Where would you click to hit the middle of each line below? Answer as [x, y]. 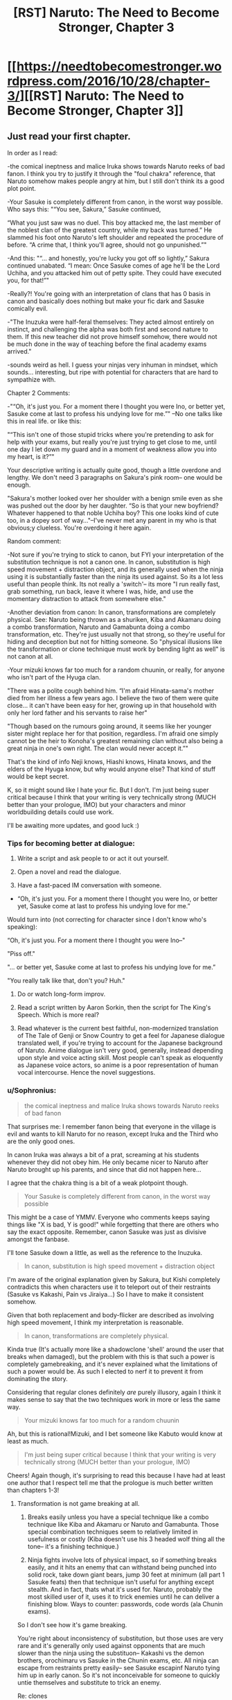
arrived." [19, 351]
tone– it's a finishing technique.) [73, 1546]
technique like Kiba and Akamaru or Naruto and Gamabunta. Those [123, 1524]
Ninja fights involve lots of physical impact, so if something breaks [122, 1560]
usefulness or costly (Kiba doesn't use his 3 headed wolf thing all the [126, 1539]
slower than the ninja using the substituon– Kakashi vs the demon [110, 1653]
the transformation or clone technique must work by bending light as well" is [116, 649]
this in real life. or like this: [44, 421]
